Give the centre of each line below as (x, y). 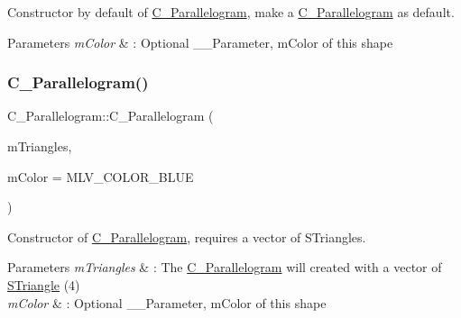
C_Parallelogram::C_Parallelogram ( (111, 116)
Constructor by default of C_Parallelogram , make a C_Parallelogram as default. (231, 12)
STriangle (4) (44, 284)
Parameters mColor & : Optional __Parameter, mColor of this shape (200, 42)
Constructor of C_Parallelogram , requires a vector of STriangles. (187, 236)
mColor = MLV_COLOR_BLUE (101, 176)
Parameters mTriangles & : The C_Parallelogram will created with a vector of (225, 267)
